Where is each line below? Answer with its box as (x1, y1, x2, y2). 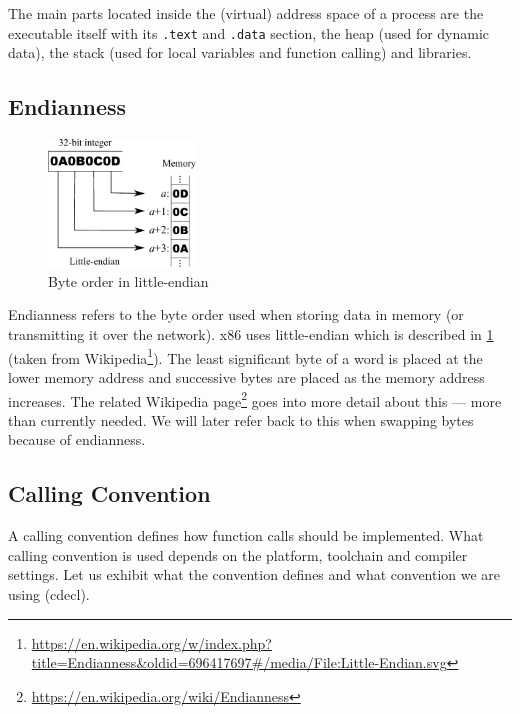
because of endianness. (8, 429, 146, 450)
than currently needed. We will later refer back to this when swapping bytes (8, 409, 474, 430)
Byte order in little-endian (48, 270, 209, 291)
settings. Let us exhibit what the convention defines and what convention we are (8, 564, 501, 585)
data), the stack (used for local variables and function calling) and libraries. (8, 42, 472, 63)
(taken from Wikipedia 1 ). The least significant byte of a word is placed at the (8, 344, 483, 368)
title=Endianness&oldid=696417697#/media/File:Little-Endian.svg (31, 652, 447, 673)
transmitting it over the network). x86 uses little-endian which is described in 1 (8, 324, 494, 345)
